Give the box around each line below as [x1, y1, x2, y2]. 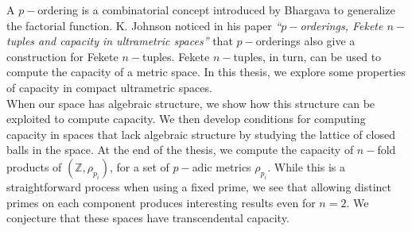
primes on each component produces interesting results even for [6, 194, 316, 210]
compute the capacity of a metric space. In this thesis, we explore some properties [6, 64, 406, 80]
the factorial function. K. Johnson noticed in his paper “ [6, 17, 282, 33]
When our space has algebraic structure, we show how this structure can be [6, 94, 375, 111]
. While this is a [267, 158, 345, 175]
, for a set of [110, 158, 169, 175]
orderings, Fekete [300, 17, 383, 33]
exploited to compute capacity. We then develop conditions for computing [6, 110, 366, 127]
